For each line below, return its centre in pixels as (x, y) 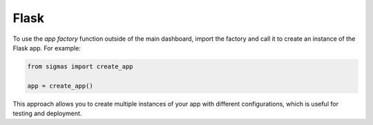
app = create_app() (60, 86)
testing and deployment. (47, 113)
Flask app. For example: (47, 48)
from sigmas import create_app (80, 66)
